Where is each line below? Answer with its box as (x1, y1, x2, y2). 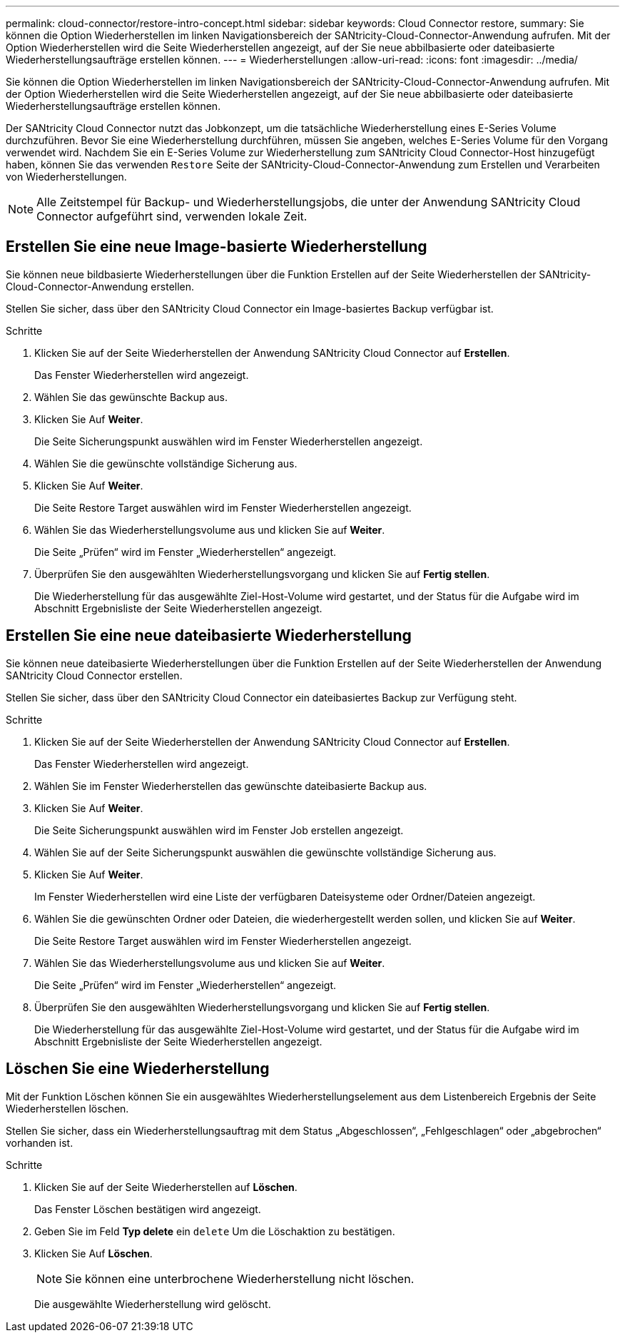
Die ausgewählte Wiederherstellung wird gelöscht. (34, 1297, 271, 1310)
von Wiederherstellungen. (6, 171, 127, 183)
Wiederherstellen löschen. (6, 1102, 129, 1115)
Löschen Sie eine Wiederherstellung (6, 1060, 270, 1078)
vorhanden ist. (6, 1136, 73, 1149)
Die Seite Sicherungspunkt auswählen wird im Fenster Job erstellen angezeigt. (34, 823, 404, 836)
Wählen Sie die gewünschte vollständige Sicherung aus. (34, 457, 298, 470)
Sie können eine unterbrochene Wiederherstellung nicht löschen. (65, 1271, 415, 1286)
